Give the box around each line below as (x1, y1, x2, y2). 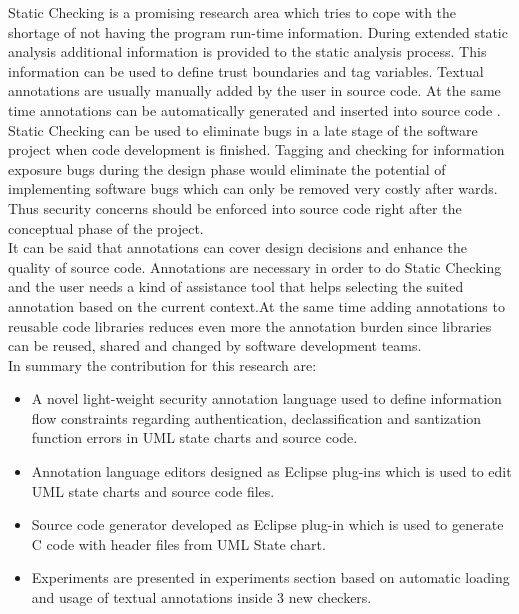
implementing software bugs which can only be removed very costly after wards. (8, 178, 498, 199)
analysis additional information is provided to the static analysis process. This (8, 41, 487, 62)
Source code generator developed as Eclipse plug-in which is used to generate (31, 514, 504, 535)
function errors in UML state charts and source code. (31, 427, 358, 448)
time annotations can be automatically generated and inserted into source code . (8, 99, 501, 120)
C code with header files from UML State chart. (31, 533, 326, 554)
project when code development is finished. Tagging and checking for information (8, 139, 505, 160)
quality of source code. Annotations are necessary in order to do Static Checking (8, 256, 502, 277)
